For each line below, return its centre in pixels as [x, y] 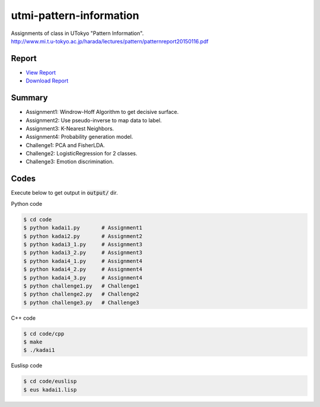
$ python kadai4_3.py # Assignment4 [83, 278]
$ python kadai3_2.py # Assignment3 [83, 253]
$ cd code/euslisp [50, 381]
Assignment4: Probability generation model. [79, 137]
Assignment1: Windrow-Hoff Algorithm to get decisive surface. [102, 112]
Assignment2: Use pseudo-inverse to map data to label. [94, 120]
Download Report [47, 81]
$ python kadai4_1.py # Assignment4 [83, 261]
